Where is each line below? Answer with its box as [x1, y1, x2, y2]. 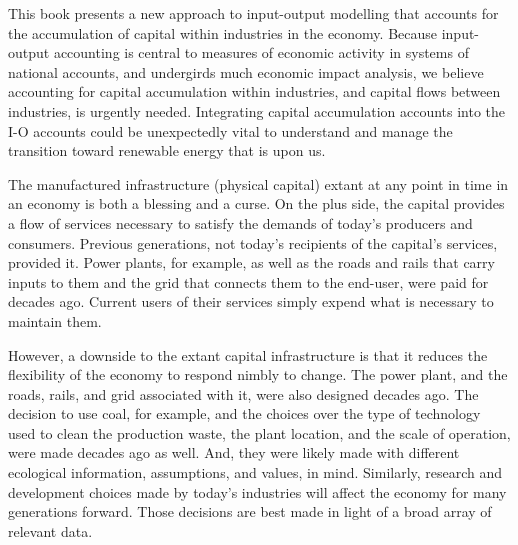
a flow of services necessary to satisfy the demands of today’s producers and [8, 212, 473, 233]
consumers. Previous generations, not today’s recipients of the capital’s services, [8, 232, 498, 253]
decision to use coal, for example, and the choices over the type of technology [8, 403, 481, 424]
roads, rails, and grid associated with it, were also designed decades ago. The [8, 383, 479, 404]
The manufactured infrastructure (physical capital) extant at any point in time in [8, 173, 509, 194]
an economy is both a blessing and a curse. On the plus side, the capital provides [8, 193, 505, 214]
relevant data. [8, 520, 93, 541]
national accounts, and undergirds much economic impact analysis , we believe [8, 61, 484, 82]
